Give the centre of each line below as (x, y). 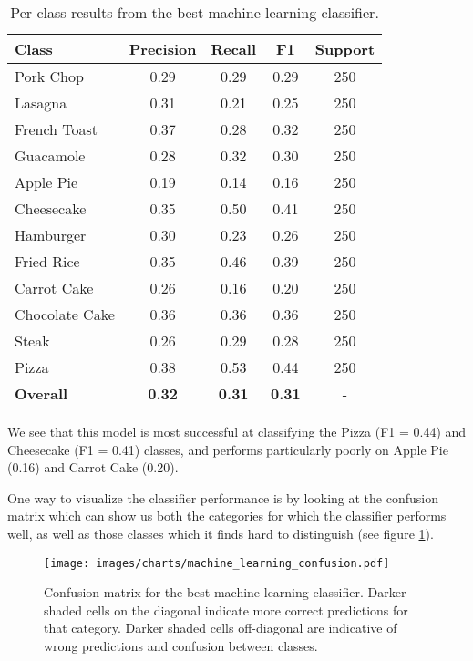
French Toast (57, 129)
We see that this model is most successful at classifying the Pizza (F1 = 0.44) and (237, 431)
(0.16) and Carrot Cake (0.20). (93, 467)
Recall (234, 49)
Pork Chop (49, 76)
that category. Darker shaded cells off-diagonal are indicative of (221, 628)
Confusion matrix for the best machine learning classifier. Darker (225, 592)
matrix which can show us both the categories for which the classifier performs (227, 516)
